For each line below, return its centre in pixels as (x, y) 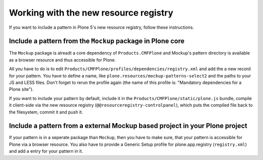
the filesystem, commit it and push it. (46, 112)
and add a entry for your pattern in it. (46, 151)
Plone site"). (21, 89)
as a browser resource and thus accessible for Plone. (63, 60)
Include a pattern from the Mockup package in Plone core (97, 41)
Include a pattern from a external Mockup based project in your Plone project (128, 126)
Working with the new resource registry (91, 13)
